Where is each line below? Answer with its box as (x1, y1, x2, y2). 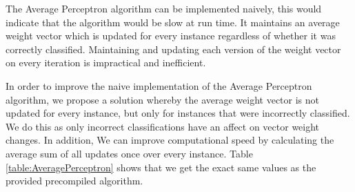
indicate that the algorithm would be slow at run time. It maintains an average (6, 15, 340, 29)
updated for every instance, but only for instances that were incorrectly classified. (6, 106, 350, 120)
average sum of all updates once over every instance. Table (6, 146, 253, 160)
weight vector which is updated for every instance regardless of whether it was (6, 28, 336, 43)
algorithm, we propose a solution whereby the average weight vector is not (6, 92, 319, 106)
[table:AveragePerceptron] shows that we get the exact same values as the (6, 160, 316, 174)
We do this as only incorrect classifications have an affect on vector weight (6, 119, 320, 133)
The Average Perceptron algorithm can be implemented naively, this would (6, 1, 322, 15)
